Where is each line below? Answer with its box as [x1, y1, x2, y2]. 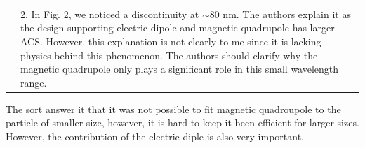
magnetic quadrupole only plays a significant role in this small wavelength [20, 61, 339, 76]
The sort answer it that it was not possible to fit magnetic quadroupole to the [6, 101, 341, 116]
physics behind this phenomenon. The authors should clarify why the [20, 47, 318, 62]
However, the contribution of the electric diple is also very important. [6, 129, 305, 143]
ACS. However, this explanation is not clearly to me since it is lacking [20, 34, 321, 48]
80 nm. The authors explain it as [209, 6, 351, 21]
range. [20, 75, 47, 89]
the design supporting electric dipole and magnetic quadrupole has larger [20, 20, 335, 35]
